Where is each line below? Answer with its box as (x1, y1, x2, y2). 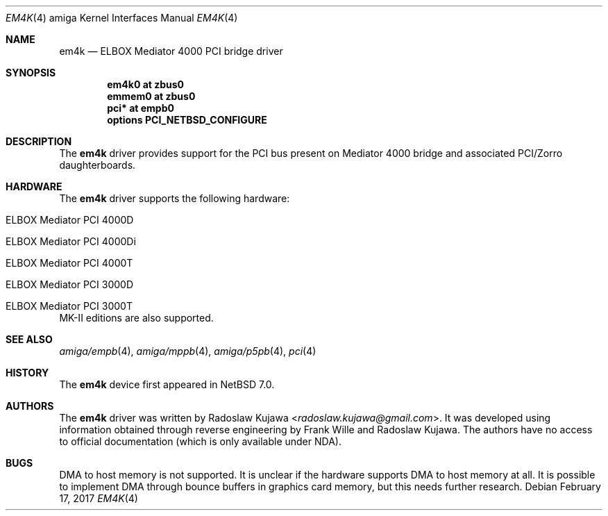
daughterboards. (59, 159, 136, 171)
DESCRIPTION (6, 135, 72, 147)
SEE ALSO (6, 333, 53, 345)
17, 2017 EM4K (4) (59, 492, 138, 504)
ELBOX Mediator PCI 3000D (6, 278, 133, 290)
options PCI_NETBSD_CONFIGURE (107, 114, 267, 126)
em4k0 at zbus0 (107, 78, 185, 90)
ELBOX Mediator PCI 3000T (6, 300, 133, 312)
